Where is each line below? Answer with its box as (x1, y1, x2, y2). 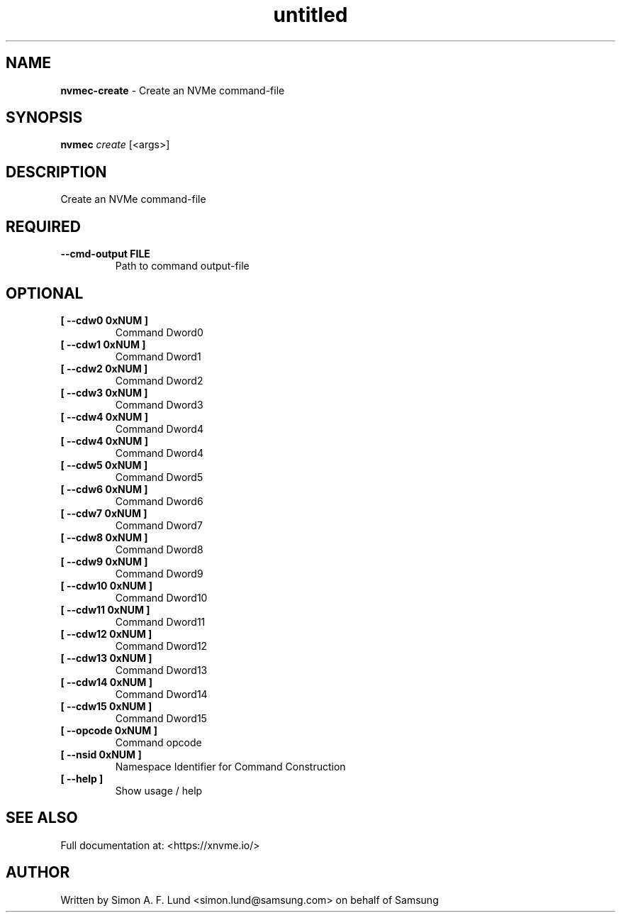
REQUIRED (6, 217, 81, 236)
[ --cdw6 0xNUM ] (60, 482, 148, 495)
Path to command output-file (115, 260, 250, 272)
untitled (273, 3, 348, 27)
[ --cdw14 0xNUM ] (60, 675, 152, 688)
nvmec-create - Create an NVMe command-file (60, 84, 285, 96)
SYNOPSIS (6, 109, 83, 127)
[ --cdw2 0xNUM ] (60, 362, 148, 375)
